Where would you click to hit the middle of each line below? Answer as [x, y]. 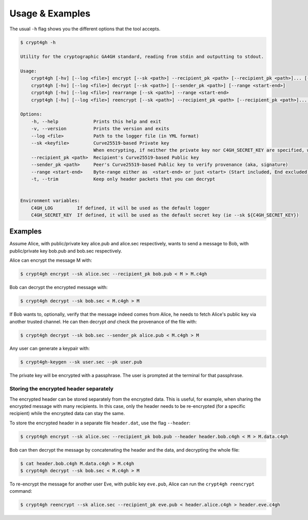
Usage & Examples [50, 13]
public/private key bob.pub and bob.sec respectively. [66, 251]
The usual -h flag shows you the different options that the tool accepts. [85, 29]
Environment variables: [50, 201]
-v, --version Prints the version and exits [100, 129]
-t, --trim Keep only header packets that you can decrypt [123, 179]
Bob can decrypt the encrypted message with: [59, 288]
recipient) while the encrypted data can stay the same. [67, 414]
